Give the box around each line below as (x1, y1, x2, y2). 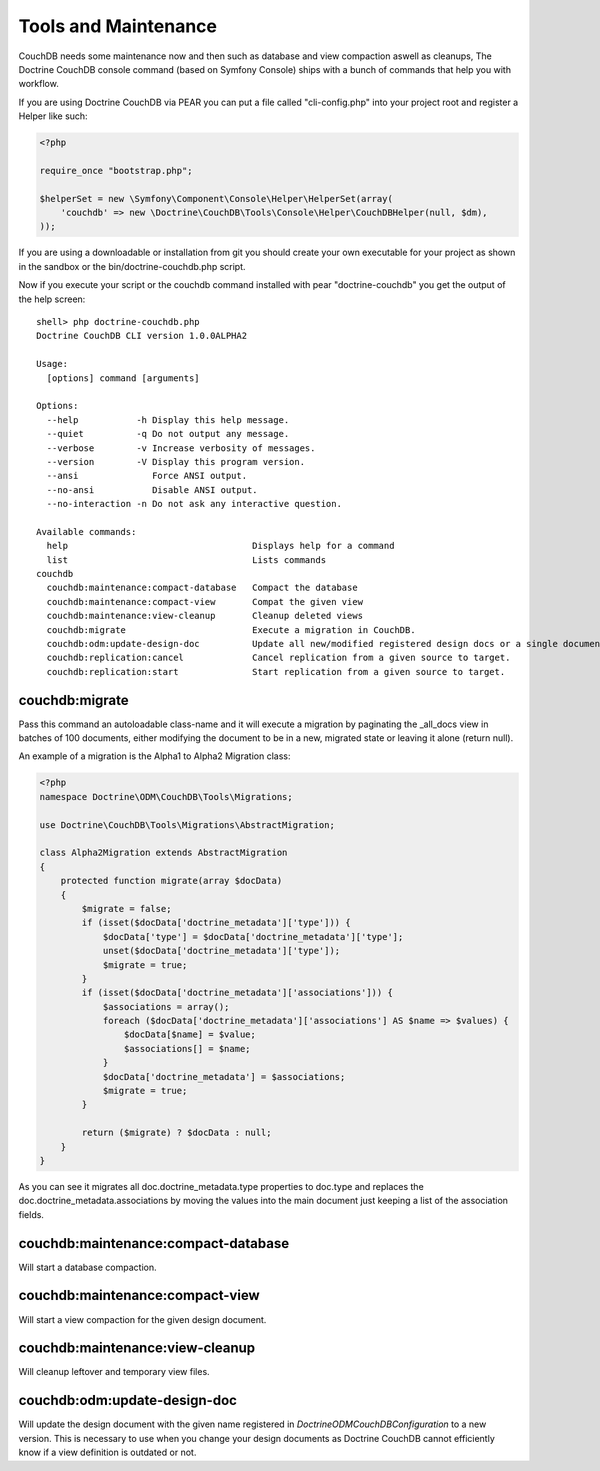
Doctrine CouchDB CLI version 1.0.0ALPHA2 (36, 330, 248, 342)
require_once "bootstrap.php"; (39, 165, 194, 176)
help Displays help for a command (46, 540, 395, 552)
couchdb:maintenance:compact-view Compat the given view (46, 596, 364, 607)
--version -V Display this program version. (46, 456, 305, 467)
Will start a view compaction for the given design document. (18, 1313, 267, 1325)
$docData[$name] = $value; (123, 1029, 257, 1040)
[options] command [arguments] (46, 372, 200, 384)
